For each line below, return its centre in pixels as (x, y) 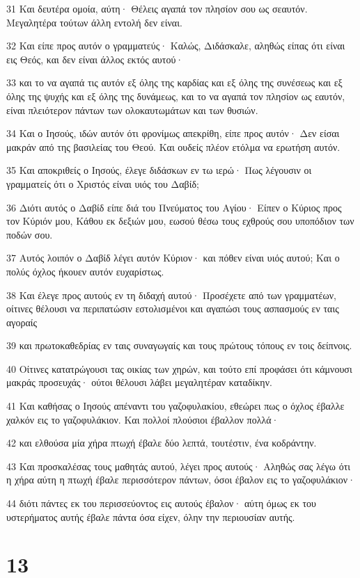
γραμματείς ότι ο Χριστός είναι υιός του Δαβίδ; (103, 183)
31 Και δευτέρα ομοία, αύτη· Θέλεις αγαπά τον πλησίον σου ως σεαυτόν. (157, 8)
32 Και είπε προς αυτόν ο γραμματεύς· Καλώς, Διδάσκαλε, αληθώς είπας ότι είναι (176, 46)
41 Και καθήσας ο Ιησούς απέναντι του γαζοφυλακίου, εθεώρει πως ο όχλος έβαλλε (175, 406)
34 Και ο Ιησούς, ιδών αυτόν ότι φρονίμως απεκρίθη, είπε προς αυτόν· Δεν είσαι (173, 133)
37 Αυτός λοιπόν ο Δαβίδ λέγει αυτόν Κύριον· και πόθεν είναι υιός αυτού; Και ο (173, 258)
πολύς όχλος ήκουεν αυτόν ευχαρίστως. (85, 271)
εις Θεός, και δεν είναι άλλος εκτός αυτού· (95, 59)
